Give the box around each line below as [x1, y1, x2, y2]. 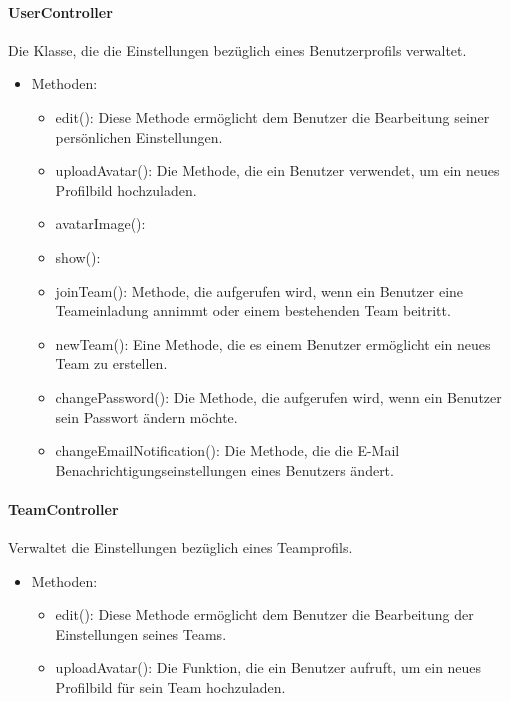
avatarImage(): [55, 213, 146, 234]
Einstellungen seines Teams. [55, 623, 227, 644]
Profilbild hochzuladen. [55, 179, 197, 200]
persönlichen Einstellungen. [55, 126, 223, 147]
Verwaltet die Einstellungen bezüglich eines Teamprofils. [8, 537, 353, 558]
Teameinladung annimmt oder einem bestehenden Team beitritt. [55, 300, 451, 321]
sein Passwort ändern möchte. [55, 406, 238, 427]
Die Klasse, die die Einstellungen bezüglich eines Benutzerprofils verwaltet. [8, 39, 467, 60]
